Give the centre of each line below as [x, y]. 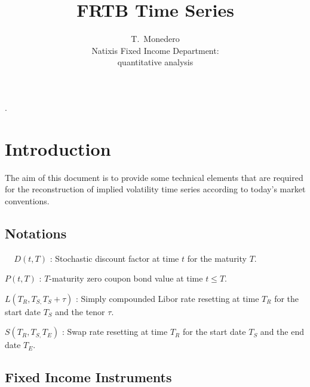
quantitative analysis [155, 62]
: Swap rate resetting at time [115, 332]
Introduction [58, 148]
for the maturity [217, 258]
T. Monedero [155, 39]
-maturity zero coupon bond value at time [126, 278]
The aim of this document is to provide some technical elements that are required [154, 177]
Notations [36, 233]
